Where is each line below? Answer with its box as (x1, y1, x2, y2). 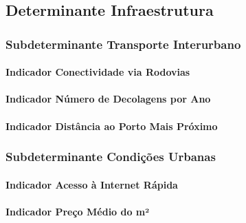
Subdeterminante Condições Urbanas (5, 148, 216, 165)
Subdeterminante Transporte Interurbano (5, 35, 241, 52)
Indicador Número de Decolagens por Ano (5, 92, 211, 106)
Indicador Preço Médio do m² (5, 204, 150, 218)
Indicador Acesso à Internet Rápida (5, 177, 178, 191)
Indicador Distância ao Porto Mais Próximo (5, 118, 218, 133)
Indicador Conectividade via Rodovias (5, 65, 190, 79)
